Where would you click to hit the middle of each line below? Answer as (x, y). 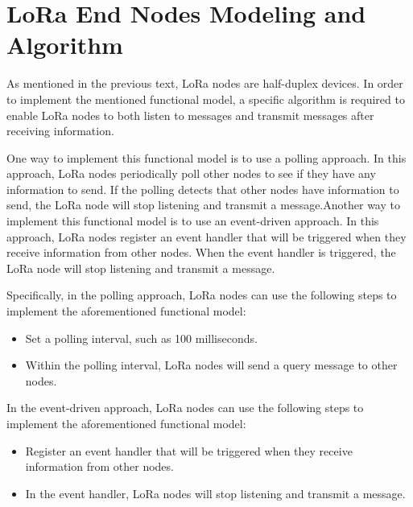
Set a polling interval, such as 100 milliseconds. (141, 338)
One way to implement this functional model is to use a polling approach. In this (206, 157)
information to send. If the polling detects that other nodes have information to (203, 189)
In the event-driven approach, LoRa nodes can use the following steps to (185, 408)
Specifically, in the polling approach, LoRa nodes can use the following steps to (202, 295)
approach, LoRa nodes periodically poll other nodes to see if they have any (191, 173)
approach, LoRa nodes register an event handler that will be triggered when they (206, 236)
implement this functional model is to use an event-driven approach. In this (193, 221)
